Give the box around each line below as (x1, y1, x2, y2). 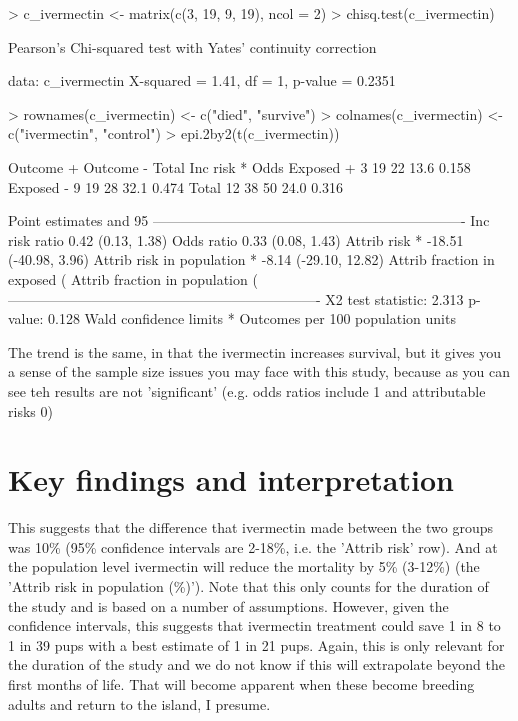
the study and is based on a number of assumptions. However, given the (8, 595, 449, 616)
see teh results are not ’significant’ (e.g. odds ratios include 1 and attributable (8, 380, 486, 401)
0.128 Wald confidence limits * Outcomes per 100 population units (48, 308, 456, 329)
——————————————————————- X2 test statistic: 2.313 (8, 288, 464, 309)
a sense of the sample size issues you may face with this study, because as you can (8, 361, 511, 382)
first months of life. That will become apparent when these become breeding (8, 673, 475, 694)
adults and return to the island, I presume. (8, 693, 271, 714)
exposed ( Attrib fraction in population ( (8, 268, 258, 289)
